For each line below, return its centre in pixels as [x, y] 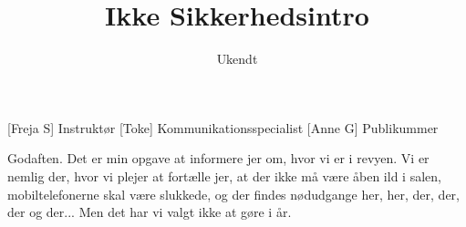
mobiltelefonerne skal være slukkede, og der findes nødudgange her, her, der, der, [233, 194]
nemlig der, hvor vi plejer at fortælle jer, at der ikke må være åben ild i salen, [224, 175]
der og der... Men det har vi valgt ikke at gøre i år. [150, 212]
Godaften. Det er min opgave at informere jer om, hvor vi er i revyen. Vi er [218, 158]
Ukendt [237, 59]
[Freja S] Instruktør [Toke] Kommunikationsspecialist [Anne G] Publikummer [223, 127]
